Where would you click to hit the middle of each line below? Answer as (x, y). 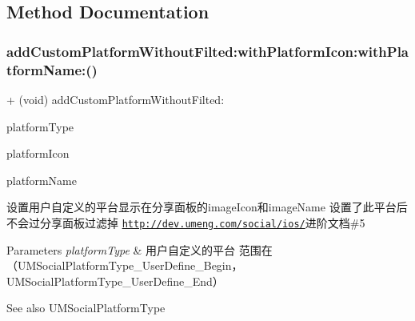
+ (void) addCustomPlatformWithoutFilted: (116, 99)
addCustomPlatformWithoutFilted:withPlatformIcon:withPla (208, 51)
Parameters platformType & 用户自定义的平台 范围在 (140, 249)
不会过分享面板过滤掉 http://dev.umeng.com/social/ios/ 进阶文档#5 (186, 222)
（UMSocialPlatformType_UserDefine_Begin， (125, 265)
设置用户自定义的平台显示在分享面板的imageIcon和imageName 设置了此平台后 (207, 207)
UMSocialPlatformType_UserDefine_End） (115, 281)
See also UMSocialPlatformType (86, 308)
